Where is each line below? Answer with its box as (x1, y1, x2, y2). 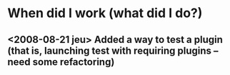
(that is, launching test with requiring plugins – (7, 44, 219, 56)
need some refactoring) (7, 56, 115, 68)
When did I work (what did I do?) (7, 5, 203, 21)
